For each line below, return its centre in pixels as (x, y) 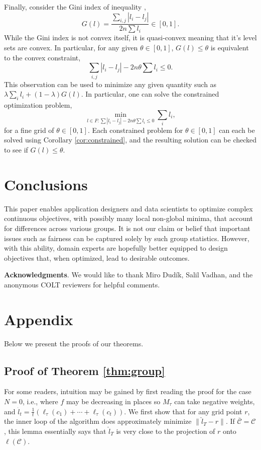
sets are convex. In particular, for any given (71, 48)
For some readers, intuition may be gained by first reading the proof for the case (128, 391)
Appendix (39, 319)
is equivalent (230, 48)
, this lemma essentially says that (55, 431)
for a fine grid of (29, 130)
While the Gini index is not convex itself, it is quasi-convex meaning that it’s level (130, 38)
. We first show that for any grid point (183, 411)
